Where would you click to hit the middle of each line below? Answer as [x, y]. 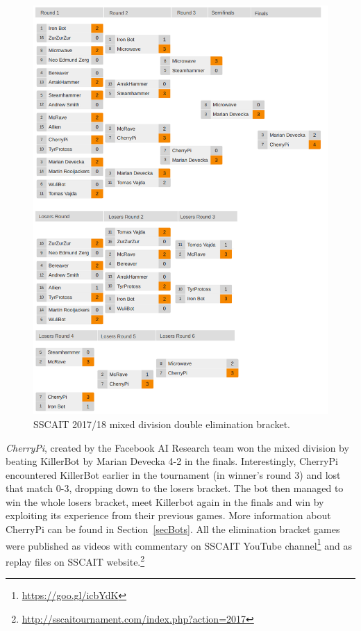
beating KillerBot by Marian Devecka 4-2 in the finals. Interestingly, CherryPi [172, 461]
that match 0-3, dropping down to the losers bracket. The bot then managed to [175, 488]
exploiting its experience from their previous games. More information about [168, 515]
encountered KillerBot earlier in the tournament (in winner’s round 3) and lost [173, 474]
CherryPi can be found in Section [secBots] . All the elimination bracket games [173, 529]
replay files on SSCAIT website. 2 [75, 560]
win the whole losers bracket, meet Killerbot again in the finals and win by [165, 501]
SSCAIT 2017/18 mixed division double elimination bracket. [162, 424]
